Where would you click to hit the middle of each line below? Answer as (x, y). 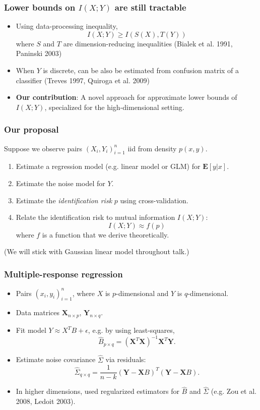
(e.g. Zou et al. (234, 391)
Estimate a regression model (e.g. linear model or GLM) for (108, 166)
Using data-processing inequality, (67, 26)
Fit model (31, 330)
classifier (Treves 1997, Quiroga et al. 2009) (83, 80)
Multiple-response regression (63, 274)
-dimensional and (142, 293)
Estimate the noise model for (60, 183)
